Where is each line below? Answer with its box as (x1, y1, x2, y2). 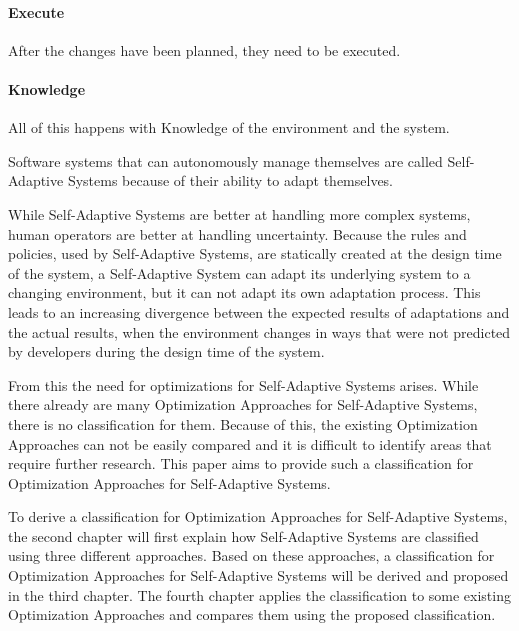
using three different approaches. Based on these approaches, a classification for (8, 545, 495, 566)
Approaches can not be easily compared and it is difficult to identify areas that (8, 433, 492, 454)
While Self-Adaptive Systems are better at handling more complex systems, (8, 203, 471, 224)
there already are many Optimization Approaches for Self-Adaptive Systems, (8, 394, 478, 415)
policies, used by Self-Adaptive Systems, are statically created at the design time (8, 243, 502, 264)
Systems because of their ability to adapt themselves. (67, 170, 394, 191)
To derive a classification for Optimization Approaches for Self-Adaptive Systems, (8, 506, 508, 527)
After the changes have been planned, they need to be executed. (8, 39, 401, 60)
